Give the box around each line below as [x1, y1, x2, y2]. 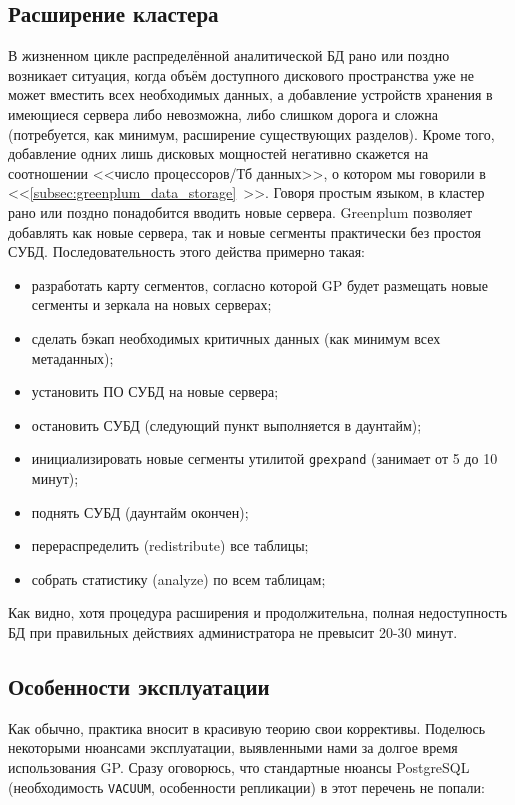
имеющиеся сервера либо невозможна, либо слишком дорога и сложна [8, 103, 438, 124]
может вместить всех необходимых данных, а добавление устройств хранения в [8, 84, 493, 105]
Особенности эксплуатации [8, 670, 270, 701]
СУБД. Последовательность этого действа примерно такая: [8, 241, 365, 262]
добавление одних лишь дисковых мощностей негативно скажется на [8, 143, 429, 164]
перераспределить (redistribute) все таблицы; [31, 535, 309, 556]
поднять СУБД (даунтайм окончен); [31, 501, 249, 522]
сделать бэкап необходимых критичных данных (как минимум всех [31, 327, 441, 348]
